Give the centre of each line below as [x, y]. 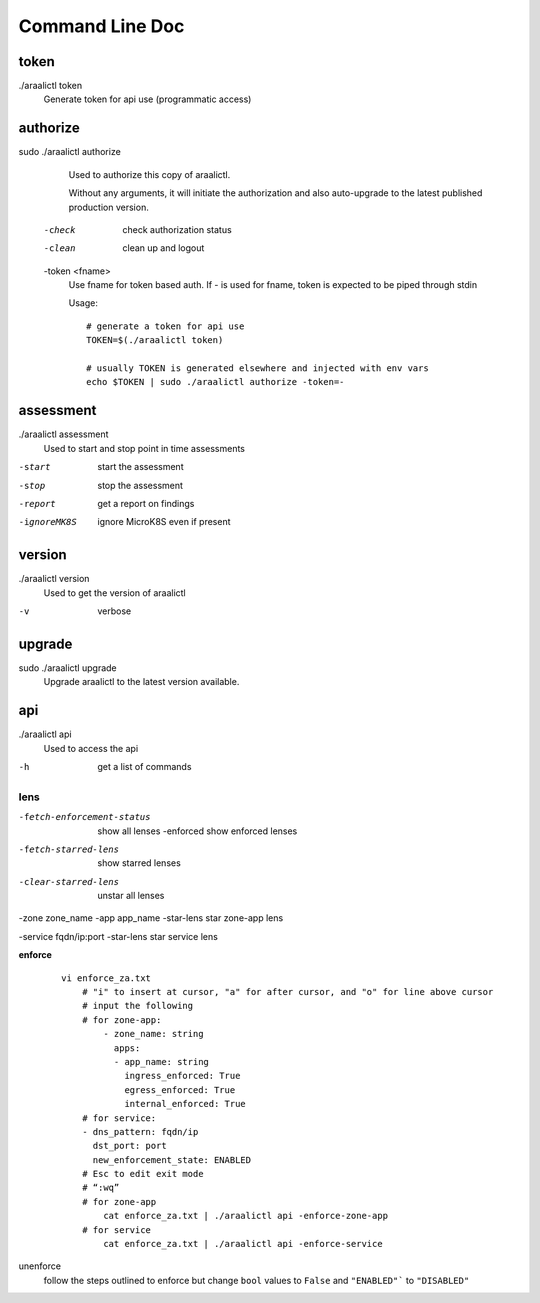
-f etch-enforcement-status [84, 817]
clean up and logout [163, 248]
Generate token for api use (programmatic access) [147, 99]
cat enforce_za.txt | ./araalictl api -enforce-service [243, 1244]
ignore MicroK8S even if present [164, 522]
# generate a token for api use [165, 326]
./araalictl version [54, 579]
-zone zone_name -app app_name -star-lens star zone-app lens [151, 918]
